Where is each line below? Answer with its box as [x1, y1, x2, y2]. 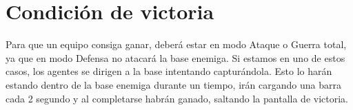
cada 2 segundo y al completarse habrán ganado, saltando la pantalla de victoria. [6, 91, 348, 105]
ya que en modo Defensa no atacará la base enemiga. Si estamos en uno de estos [6, 50, 345, 65]
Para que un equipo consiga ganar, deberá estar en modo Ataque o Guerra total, [6, 37, 347, 52]
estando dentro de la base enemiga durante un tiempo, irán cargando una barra [6, 77, 341, 91]
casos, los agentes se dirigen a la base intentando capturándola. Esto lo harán [6, 64, 332, 78]
